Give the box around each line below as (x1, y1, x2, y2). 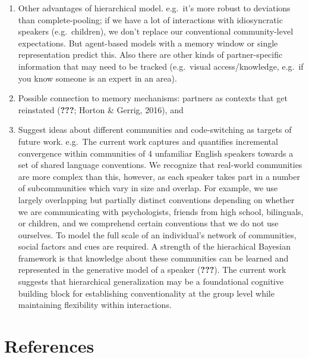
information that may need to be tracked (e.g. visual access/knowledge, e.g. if (18, 60, 304, 72)
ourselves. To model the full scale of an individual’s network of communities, (18, 228, 297, 241)
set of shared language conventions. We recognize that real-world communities (18, 158, 302, 171)
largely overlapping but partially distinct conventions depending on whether (18, 193, 295, 206)
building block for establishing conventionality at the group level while (18, 287, 275, 299)
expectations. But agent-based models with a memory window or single (18, 36, 278, 49)
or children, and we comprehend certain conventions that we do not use (18, 217, 279, 229)
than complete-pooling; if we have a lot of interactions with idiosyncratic (18, 13, 283, 26)
